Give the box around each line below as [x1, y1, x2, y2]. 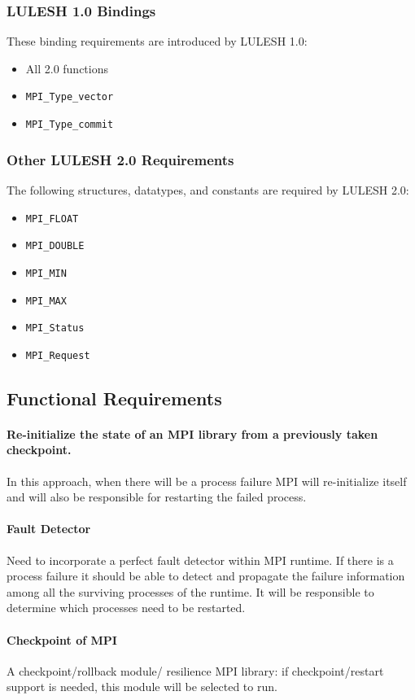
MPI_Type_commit [25, 119, 114, 131]
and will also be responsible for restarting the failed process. [7, 488, 307, 505]
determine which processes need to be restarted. [7, 599, 246, 616]
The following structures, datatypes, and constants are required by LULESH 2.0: [7, 181, 409, 198]
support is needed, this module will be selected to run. [7, 678, 277, 695]
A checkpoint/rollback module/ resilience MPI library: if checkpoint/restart [7, 662, 384, 679]
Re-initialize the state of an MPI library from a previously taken [7, 425, 378, 442]
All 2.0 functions [25, 59, 109, 77]
